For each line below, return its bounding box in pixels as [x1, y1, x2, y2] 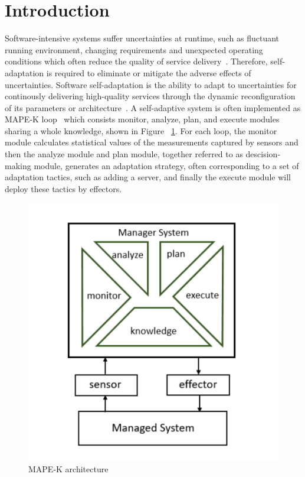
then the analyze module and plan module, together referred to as [5, 148, 243, 160]
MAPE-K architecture [28, 462, 109, 475]
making [5, 159, 31, 171]
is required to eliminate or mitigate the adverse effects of [46, 66, 251, 79]
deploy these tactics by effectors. [5, 182, 122, 194]
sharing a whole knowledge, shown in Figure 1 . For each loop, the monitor [5, 124, 277, 137]
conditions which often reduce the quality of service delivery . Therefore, [5, 55, 268, 67]
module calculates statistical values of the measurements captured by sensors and [5, 136, 299, 148]
